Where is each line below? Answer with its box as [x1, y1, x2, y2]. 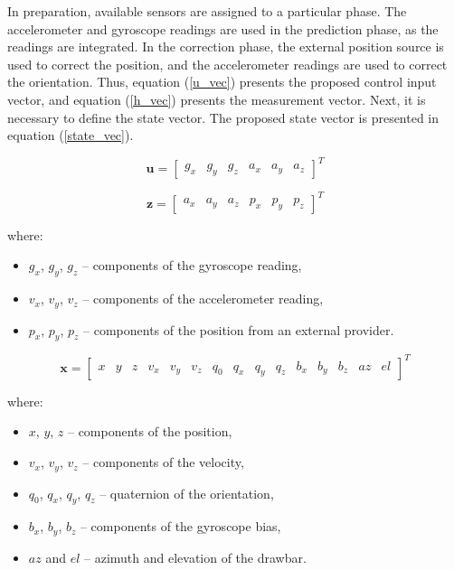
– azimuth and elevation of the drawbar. [84, 547, 307, 566]
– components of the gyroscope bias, [80, 517, 281, 536]
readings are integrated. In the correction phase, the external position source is [7, 37, 444, 56]
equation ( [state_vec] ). [7, 126, 134, 145]
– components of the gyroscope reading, [81, 256, 302, 275]
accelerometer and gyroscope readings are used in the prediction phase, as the [7, 19, 439, 38]
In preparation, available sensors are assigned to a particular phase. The [7, 2, 407, 20]
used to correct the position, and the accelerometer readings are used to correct [7, 54, 448, 73]
